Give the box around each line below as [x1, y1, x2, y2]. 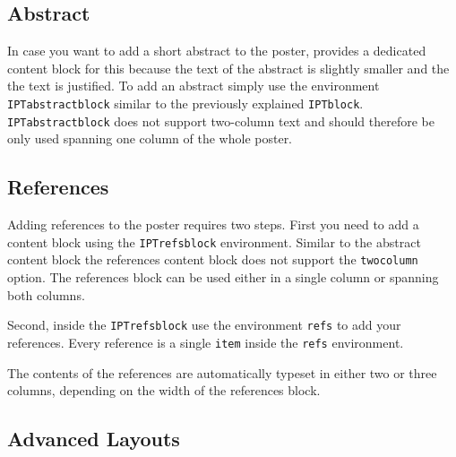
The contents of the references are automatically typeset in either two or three [7, 363, 437, 382]
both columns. [7, 285, 85, 304]
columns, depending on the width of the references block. [7, 381, 321, 400]
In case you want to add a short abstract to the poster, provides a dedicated [7, 41, 426, 60]
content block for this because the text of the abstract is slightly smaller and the [7, 58, 450, 77]
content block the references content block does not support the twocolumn [7, 250, 418, 269]
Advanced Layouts [7, 425, 180, 453]
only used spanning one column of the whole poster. [7, 129, 293, 148]
